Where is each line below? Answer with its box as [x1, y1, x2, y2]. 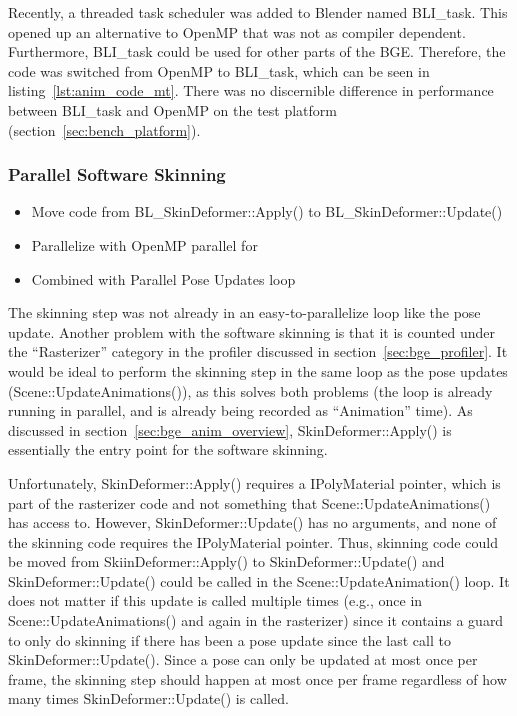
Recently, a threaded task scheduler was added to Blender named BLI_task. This [8, 2, 508, 22]
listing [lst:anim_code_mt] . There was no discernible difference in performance [8, 80, 494, 101]
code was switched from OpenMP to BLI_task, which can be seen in [8, 60, 430, 81]
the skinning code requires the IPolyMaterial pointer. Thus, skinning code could [8, 531, 498, 552]
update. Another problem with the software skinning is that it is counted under [8, 321, 496, 342]
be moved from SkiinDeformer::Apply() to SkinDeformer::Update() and [8, 551, 445, 572]
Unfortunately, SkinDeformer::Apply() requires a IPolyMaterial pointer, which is [8, 472, 501, 493]
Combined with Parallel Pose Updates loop [31, 268, 296, 289]
